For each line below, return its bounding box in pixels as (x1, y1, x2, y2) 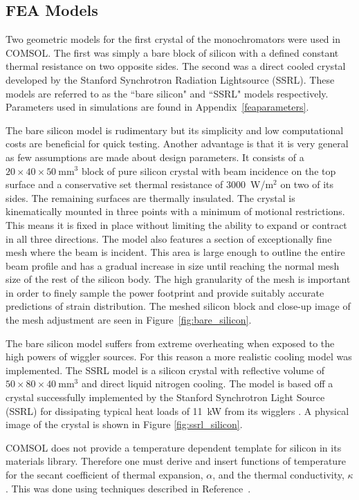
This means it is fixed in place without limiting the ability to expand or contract (6, 217, 347, 232)
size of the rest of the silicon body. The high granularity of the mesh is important (6, 272, 351, 286)
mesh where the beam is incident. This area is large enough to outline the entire (6, 245, 345, 259)
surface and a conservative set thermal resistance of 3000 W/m (6, 177, 274, 192)
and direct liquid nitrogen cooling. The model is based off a (81, 376, 333, 391)
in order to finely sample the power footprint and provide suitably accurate (6, 285, 324, 299)
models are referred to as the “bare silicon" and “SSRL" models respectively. (6, 86, 329, 100)
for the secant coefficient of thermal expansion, (6, 467, 203, 482)
